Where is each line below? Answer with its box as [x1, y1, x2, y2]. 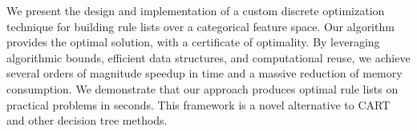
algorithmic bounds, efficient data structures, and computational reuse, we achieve [6, 49, 411, 65]
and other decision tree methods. [6, 112, 168, 129]
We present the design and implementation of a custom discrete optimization [6, 2, 385, 18]
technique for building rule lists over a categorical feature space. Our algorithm [6, 18, 395, 34]
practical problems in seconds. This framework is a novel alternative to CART [6, 96, 391, 113]
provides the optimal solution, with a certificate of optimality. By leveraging [6, 34, 380, 50]
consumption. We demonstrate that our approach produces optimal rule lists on [6, 80, 399, 97]
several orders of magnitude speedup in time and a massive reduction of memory [6, 65, 403, 81]
